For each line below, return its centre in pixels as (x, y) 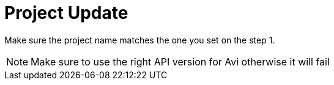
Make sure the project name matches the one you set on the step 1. (140, 40)
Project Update (66, 13)
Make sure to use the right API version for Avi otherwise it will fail (180, 61)
